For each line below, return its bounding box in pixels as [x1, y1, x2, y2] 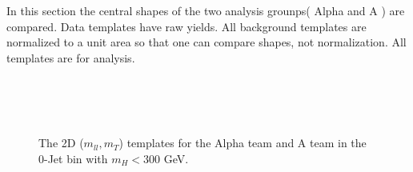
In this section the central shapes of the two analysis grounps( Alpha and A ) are [6, 2, 405, 18]
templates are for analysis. [6, 49, 135, 66]
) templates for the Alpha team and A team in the [118, 134, 367, 151]
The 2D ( [38, 134, 84, 151]
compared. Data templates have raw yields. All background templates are [6, 18, 367, 34]
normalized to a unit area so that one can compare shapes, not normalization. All [6, 34, 407, 50]
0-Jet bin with [38, 150, 108, 166]
